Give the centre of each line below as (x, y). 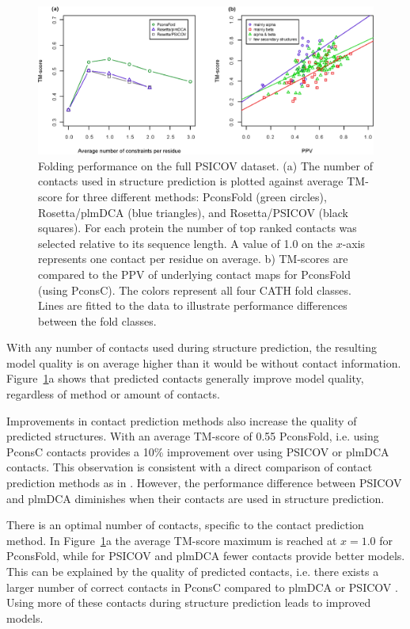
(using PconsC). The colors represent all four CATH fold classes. (195, 290)
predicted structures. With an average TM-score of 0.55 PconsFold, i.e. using (193, 436)
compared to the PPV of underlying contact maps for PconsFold (195, 274)
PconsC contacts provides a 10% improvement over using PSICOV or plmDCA (198, 451)
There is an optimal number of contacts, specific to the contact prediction (185, 525)
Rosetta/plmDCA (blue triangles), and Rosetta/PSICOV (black (193, 212)
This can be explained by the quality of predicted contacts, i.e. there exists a (193, 571)
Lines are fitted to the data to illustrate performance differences (193, 305)
